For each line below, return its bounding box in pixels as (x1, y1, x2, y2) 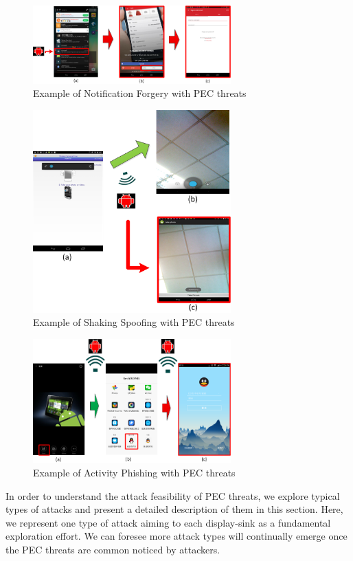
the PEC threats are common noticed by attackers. (5, 542, 220, 556)
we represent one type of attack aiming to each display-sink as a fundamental (5, 515, 331, 529)
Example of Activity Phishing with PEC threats (33, 465, 236, 479)
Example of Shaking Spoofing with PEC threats (33, 315, 235, 329)
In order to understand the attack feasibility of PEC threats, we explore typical (5, 488, 340, 503)
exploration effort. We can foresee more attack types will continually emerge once (5, 529, 348, 543)
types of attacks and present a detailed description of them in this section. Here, (5, 502, 343, 516)
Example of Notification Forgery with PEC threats (33, 86, 247, 100)
